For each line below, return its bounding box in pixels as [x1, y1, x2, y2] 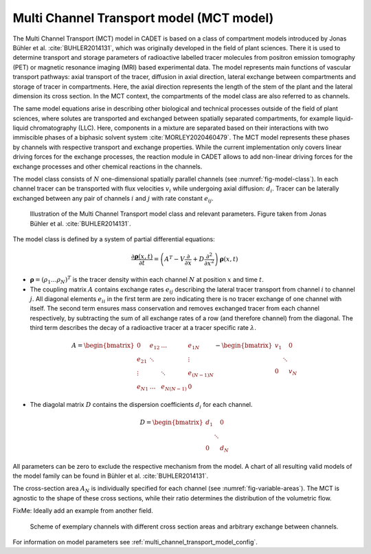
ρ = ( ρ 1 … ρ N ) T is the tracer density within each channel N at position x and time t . [30, 275, 265, 285]
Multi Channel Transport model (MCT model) [12, 10, 274, 25]
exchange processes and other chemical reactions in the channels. [12, 162, 203, 170]
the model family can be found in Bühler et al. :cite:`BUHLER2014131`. [12, 472, 209, 480]
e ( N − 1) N [188, 368, 214, 378]
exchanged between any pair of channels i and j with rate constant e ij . [12, 194, 214, 204]
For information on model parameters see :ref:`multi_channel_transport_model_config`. [12, 538, 258, 546]
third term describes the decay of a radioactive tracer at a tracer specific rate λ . [30, 324, 257, 332]
